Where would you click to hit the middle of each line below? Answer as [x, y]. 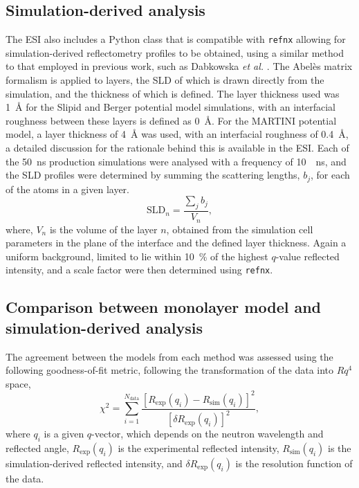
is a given [64, 434]
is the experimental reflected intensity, [199, 448]
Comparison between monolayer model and [164, 307]
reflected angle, [37, 448]
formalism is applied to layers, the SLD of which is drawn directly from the [165, 80]
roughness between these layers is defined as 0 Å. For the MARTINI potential [171, 120]
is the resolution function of [294, 463]
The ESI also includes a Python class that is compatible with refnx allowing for [176, 39]
